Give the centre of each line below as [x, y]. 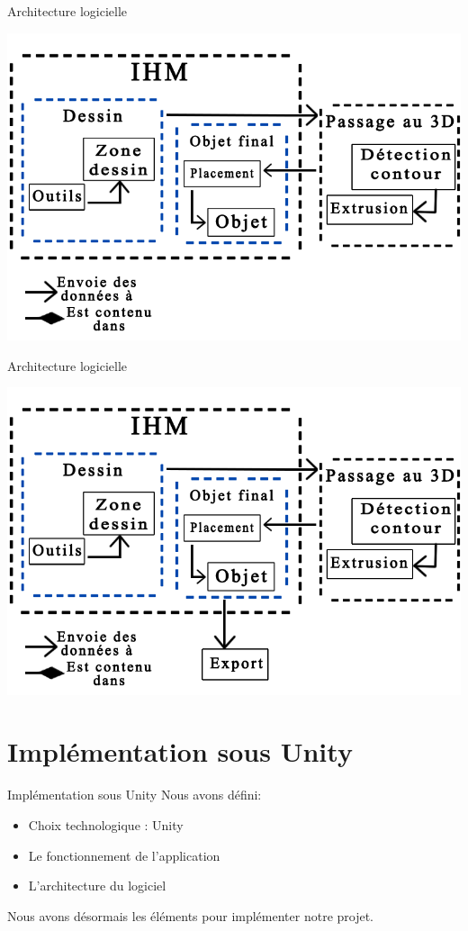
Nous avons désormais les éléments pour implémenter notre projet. [191, 915]
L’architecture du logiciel [97, 886]
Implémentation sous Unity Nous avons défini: [135, 795]
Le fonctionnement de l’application [124, 855]
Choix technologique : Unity [106, 825]
